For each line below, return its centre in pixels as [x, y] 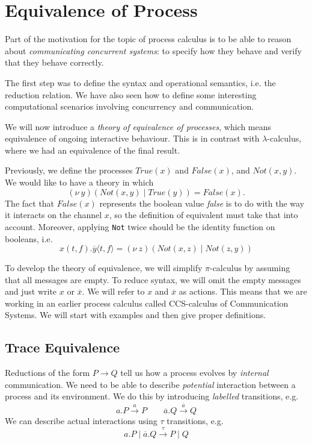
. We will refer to [113, 291]
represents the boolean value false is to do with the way [202, 203]
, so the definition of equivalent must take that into [203, 215]
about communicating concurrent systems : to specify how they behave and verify [153, 50]
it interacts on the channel [54, 215]
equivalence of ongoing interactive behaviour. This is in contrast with [132, 138]
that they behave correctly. [54, 62]
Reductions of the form [47, 373]
